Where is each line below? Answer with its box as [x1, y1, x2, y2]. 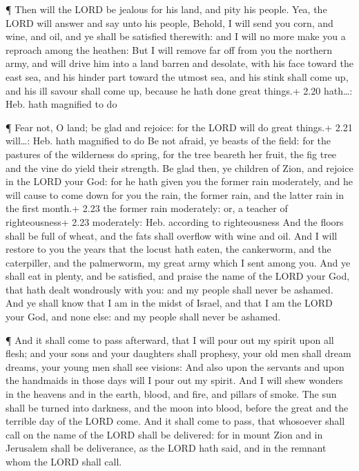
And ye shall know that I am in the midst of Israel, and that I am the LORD [6, 296, 333, 310]
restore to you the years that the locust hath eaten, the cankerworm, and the [6, 242, 331, 256]
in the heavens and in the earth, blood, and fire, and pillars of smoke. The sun [6, 387, 337, 401]
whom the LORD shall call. [6, 454, 122, 468]
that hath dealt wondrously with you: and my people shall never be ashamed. [6, 282, 333, 296]
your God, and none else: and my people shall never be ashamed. [6, 309, 281, 324]
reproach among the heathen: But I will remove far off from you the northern [6, 42, 332, 57]
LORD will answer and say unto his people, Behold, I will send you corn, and [6, 15, 333, 30]
